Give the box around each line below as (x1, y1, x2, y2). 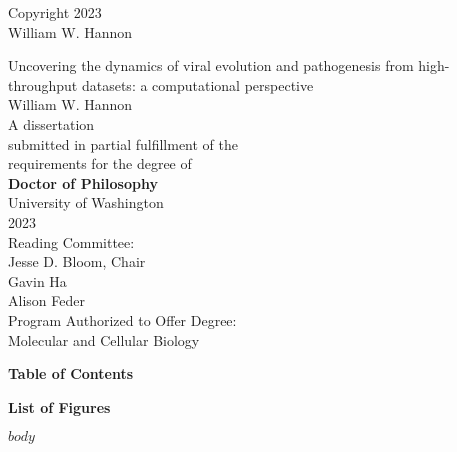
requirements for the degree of (8, 153, 192, 174)
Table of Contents (8, 363, 134, 384)
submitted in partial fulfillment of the (8, 133, 238, 154)
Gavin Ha (8, 270, 67, 291)
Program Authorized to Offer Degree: (8, 309, 237, 330)
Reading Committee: (8, 231, 135, 252)
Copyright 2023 (8, 2, 102, 22)
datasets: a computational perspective (81, 74, 314, 95)
